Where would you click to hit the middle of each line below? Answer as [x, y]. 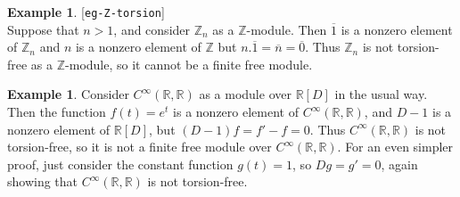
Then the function [57, 112]
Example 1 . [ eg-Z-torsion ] [86, 12]
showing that [43, 181]
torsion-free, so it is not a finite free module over [140, 147]
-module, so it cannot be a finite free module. [189, 64]
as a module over [245, 94]
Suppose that [43, 29]
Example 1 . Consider [68, 94]
